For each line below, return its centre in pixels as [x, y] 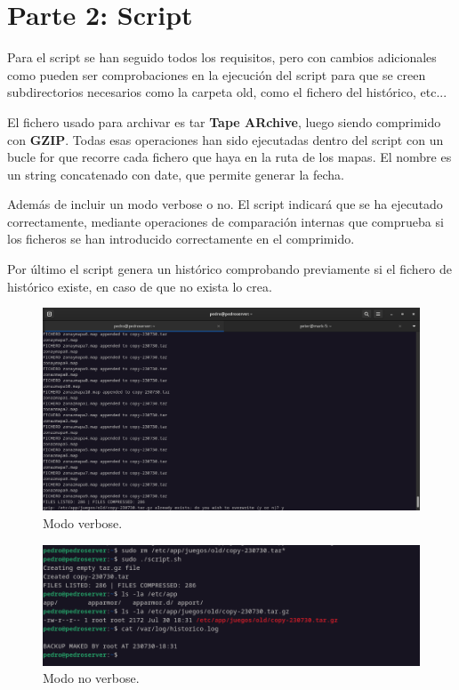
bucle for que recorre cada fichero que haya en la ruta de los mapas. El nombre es [229, 157]
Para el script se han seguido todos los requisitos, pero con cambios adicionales [222, 57]
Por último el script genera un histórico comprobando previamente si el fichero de [230, 269]
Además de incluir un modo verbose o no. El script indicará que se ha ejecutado [225, 204]
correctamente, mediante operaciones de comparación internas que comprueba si [225, 221]
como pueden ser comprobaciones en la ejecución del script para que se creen [217, 74]
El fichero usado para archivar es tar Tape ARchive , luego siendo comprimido [224, 121]
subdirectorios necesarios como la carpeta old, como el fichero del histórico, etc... [227, 92]
